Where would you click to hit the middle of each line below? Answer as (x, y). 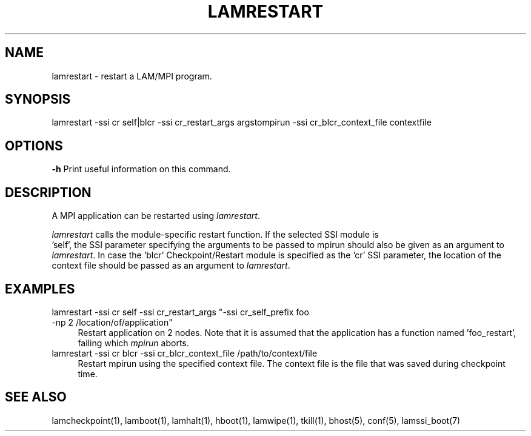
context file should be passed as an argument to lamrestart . (171, 266)
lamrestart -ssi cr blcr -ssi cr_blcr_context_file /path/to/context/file (185, 353)
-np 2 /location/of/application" (112, 322)
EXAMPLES (40, 289)
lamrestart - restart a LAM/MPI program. (132, 76)
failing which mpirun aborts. (133, 343)
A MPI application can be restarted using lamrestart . (156, 216)
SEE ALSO (36, 397)
